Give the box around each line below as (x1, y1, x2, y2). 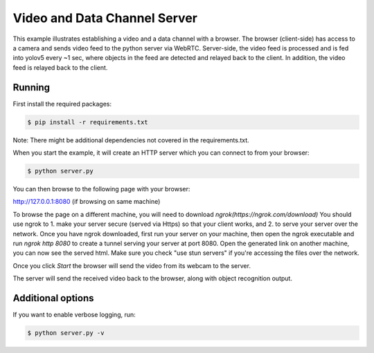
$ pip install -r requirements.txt (27, 118, 148, 126)
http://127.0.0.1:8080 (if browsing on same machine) (12, 198, 161, 206)
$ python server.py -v (27, 329, 105, 336)
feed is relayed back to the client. (12, 63, 108, 72)
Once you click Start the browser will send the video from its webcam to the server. (12, 261, 251, 269)
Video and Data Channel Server (12, 10, 197, 26)
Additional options (12, 292, 94, 304)
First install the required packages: (12, 99, 112, 108)
